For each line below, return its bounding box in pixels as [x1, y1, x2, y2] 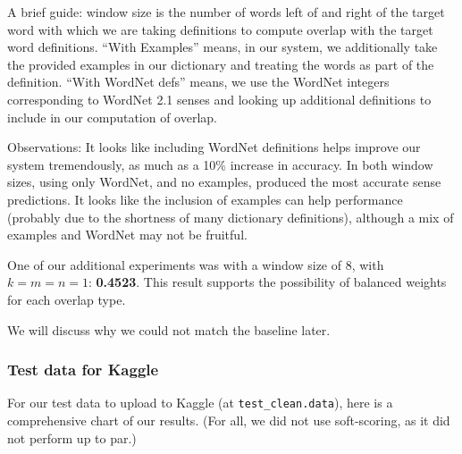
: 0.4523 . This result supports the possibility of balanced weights [88, 273, 447, 291]
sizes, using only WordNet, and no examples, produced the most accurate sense [7, 172, 441, 191]
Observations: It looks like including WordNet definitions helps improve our [7, 138, 421, 156]
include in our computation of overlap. [7, 107, 218, 126]
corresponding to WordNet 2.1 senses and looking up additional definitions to [7, 89, 432, 108]
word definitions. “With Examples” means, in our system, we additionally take [7, 38, 438, 56]
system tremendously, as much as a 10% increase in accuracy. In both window [7, 155, 433, 173]
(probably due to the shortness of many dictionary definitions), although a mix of [7, 207, 454, 226]
